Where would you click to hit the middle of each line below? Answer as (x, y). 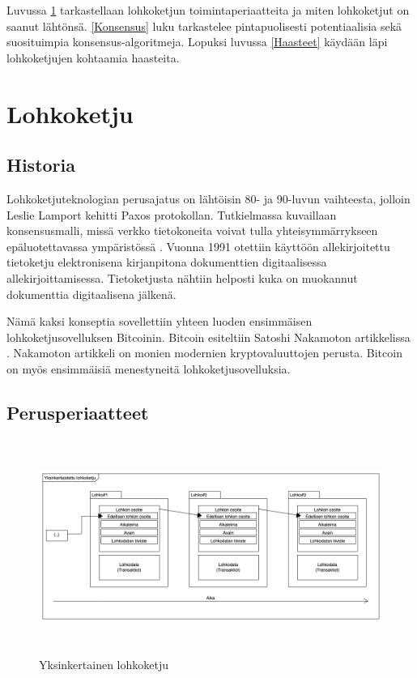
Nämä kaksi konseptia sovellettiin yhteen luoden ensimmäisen (160, 321)
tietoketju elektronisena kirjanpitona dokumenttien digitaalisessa (167, 262)
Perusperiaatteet (78, 412)
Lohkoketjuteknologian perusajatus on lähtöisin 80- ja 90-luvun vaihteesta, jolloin (208, 198)
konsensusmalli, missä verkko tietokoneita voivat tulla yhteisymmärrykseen (192, 230)
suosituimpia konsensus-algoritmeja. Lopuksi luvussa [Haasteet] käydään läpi (197, 42)
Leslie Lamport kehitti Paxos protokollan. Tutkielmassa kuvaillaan (172, 214)
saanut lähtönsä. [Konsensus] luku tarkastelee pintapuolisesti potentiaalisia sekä (204, 26)
